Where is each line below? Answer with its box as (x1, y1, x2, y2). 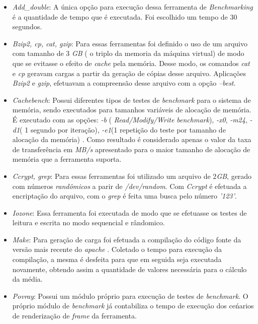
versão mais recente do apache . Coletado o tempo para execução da (12, 244, 222, 254)
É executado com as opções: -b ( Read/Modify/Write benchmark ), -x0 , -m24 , (12, 114, 247, 124)
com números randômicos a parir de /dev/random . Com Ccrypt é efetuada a (12, 180, 247, 191)
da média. (12, 274, 43, 284)
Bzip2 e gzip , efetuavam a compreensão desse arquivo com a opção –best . (12, 78, 236, 88)
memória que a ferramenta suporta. (12, 154, 122, 164)
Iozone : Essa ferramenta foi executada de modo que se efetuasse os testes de (12, 207, 247, 218)
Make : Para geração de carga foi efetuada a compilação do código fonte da (12, 234, 241, 244)
